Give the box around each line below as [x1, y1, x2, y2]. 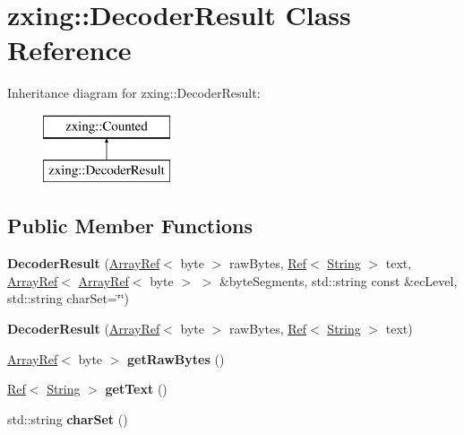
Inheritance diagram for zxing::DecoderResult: [7, 83, 261, 102]
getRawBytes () [127, 349, 225, 368]
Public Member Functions [7, 212, 253, 239]
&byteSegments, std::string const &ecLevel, [219, 271, 458, 290]
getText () [105, 379, 168, 398]
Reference [7, 31, 132, 68]
